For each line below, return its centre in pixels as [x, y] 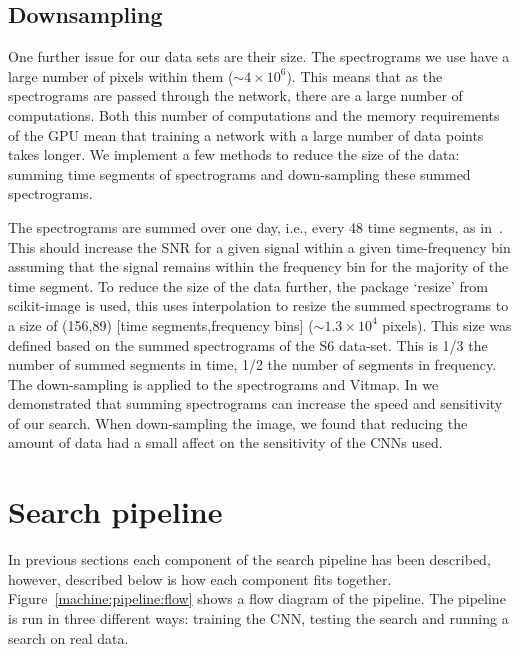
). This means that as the [364, 75]
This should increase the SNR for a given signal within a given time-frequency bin [259, 246]
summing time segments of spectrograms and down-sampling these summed [239, 173]
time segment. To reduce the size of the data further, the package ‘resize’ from [248, 285]
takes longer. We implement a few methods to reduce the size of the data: [234, 154]
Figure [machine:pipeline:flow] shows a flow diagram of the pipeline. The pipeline [257, 598]
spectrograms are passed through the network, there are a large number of [235, 95]
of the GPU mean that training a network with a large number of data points [246, 134]
